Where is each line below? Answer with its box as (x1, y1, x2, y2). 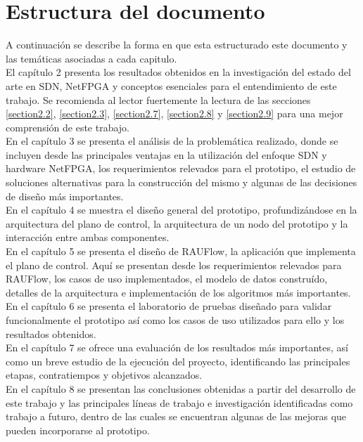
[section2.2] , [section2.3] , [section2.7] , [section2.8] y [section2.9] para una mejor (6, 106, 343, 121)
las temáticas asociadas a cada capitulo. (6, 51, 177, 65)
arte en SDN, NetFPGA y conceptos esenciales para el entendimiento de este (6, 78, 337, 93)
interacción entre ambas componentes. (6, 230, 170, 245)
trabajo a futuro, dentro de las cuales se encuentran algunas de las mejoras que (6, 409, 347, 424)
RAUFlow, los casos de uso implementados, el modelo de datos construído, (6, 271, 328, 286)
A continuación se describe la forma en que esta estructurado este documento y (6, 37, 348, 52)
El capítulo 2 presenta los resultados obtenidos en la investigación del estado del (6, 65, 351, 79)
